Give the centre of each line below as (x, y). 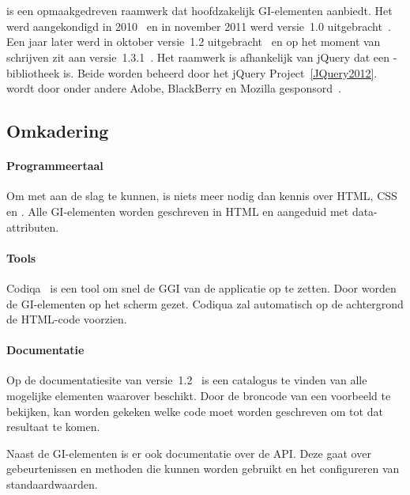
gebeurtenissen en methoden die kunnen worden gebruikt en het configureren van (203, 469)
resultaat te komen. (53, 427)
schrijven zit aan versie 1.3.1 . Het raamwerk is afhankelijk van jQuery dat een (198, 57)
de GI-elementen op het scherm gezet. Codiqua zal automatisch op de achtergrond (205, 303)
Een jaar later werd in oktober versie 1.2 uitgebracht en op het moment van (194, 42)
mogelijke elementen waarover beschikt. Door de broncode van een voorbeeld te (199, 396)
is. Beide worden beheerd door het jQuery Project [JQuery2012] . (220, 72)
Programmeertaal (55, 166)
